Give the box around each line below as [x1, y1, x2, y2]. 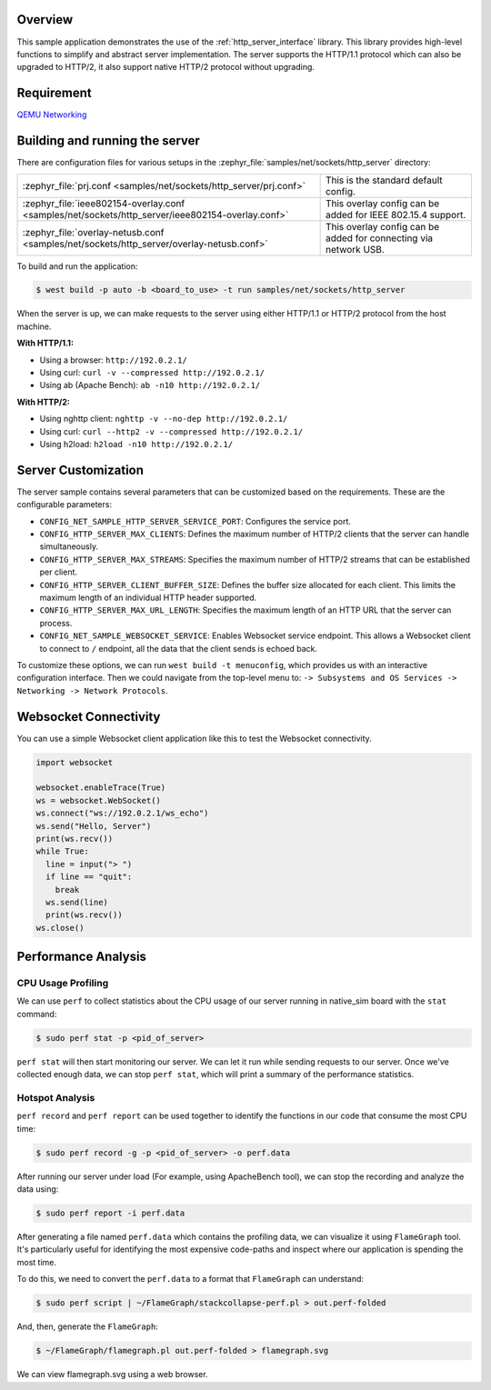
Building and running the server [16, 133, 200, 149]
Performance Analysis [16, 949, 147, 965]
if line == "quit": [45, 872, 133, 882]
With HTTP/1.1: [16, 337, 75, 349]
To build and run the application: [16, 260, 138, 272]
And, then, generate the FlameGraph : [16, 1321, 158, 1332]
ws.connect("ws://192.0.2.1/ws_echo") [35, 808, 209, 818]
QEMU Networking [16, 109, 87, 120]
